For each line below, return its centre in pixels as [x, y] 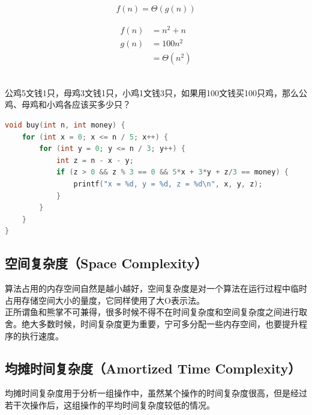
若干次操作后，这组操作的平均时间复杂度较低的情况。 [110, 404]
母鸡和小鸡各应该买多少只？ [76, 104]
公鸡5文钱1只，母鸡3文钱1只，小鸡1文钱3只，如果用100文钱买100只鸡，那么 [152, 92]
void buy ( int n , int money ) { [65, 125]
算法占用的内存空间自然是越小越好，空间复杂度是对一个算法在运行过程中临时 [156, 288]
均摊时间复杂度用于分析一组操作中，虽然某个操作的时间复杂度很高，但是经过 [156, 393]
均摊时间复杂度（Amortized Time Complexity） [153, 368]
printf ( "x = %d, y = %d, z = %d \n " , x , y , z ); [168, 184]
